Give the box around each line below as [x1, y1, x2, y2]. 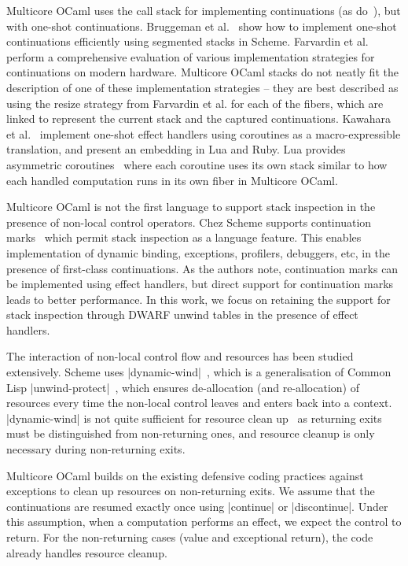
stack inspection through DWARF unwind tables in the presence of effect [6, 306, 358, 323]
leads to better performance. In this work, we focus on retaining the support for [6, 290, 391, 307]
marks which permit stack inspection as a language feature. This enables [6, 229, 362, 246]
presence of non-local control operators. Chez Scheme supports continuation [6, 213, 372, 230]
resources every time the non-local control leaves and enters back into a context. [6, 394, 392, 411]
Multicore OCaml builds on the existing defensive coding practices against [6, 467, 364, 483]
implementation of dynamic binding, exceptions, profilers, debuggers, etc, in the [6, 244, 391, 261]
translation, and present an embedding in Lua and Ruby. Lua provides [6, 141, 346, 157]
